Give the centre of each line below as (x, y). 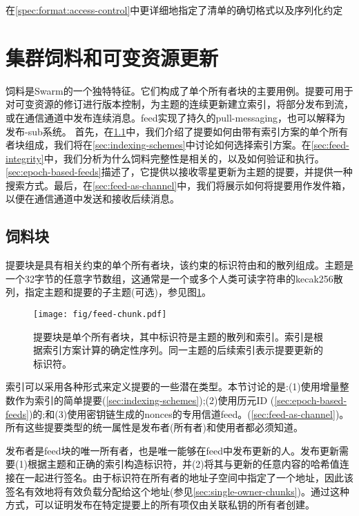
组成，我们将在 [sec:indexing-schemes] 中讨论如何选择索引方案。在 (168, 145)
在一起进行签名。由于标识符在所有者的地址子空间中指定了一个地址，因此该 (184, 478)
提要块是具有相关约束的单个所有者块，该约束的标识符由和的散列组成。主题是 (179, 265)
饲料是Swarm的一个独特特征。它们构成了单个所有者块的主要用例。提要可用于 (179, 90)
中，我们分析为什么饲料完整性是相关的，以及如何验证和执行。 (184, 158)
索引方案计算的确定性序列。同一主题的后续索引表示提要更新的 (183, 350)
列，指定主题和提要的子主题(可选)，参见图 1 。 (108, 292)
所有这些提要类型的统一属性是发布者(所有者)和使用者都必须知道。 (154, 427)
